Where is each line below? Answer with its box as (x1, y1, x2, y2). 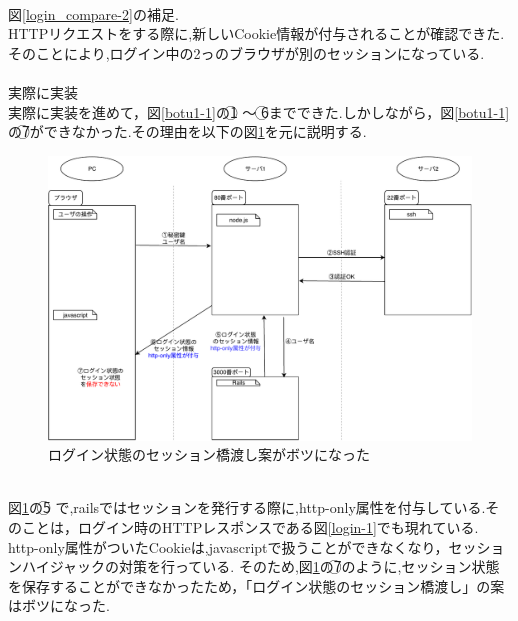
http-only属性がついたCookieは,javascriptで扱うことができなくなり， (8, 536, 449, 557)
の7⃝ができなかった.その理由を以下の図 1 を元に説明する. (8, 121, 367, 142)
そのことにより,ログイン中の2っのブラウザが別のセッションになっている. (8, 42, 485, 63)
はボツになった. (8, 595, 110, 616)
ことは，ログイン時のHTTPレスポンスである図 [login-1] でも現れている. (21, 517, 479, 537)
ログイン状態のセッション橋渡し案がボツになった (48, 444, 370, 465)
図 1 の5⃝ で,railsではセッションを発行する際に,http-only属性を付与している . (8, 497, 486, 518)
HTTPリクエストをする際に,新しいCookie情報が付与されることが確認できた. (8, 23, 505, 44)
